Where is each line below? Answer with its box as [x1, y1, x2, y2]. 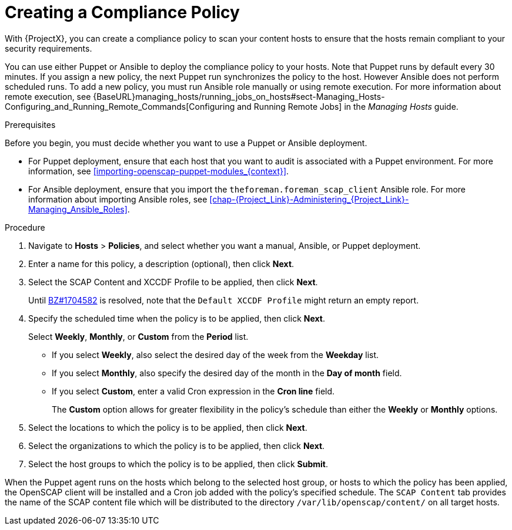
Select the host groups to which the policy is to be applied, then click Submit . [28, 458, 329, 469]
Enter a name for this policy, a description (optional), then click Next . [28, 258, 295, 269]
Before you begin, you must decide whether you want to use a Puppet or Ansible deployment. [5, 137, 367, 148]
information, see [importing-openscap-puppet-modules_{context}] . [28, 166, 289, 176]
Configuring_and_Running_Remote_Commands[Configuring [5, 101, 235, 112]
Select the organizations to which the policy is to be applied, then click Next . [28, 440, 325, 451]
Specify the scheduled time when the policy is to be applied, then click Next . [28, 313, 325, 323]
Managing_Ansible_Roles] [28, 204, 128, 214]
